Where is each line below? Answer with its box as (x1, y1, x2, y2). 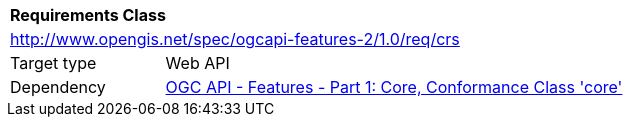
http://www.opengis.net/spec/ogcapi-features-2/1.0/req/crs (10, 29, 460, 49)
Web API (165, 53, 230, 73)
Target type (10, 53, 97, 73)
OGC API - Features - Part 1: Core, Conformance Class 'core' (165, 77, 623, 97)
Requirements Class (10, 5, 166, 25)
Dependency (10, 77, 106, 97)
